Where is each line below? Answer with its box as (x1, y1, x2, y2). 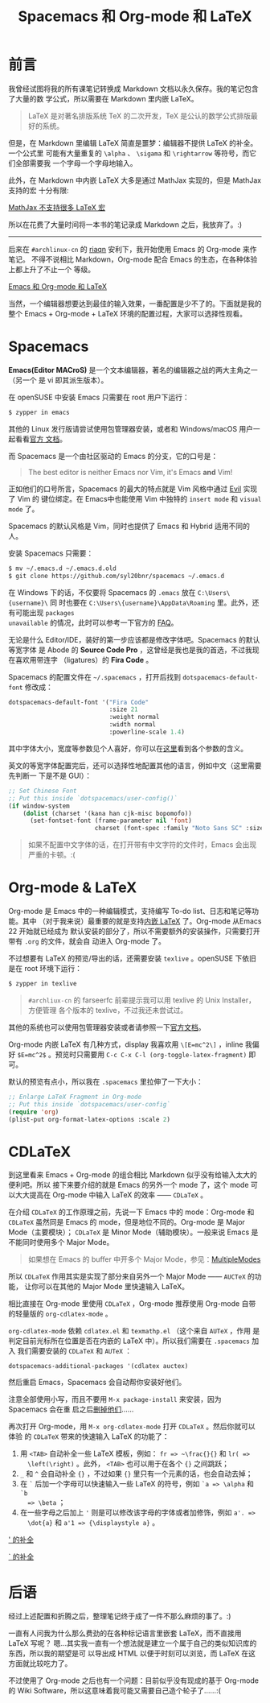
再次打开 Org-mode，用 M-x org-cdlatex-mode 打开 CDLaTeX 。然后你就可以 (8, 1422, 256, 1432)
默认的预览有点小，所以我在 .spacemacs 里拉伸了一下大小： (8, 1077, 203, 1086)
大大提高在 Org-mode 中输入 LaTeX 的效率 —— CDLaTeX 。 (14, 1190, 207, 1200)
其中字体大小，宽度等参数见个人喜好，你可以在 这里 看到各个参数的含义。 (8, 743, 247, 753)
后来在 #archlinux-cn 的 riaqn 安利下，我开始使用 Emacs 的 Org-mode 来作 (8, 244, 257, 254)
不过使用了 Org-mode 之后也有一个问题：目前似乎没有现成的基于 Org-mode (8, 1676, 260, 1685)
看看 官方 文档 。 (14, 434, 67, 444)
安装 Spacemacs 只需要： (8, 548, 94, 558)
